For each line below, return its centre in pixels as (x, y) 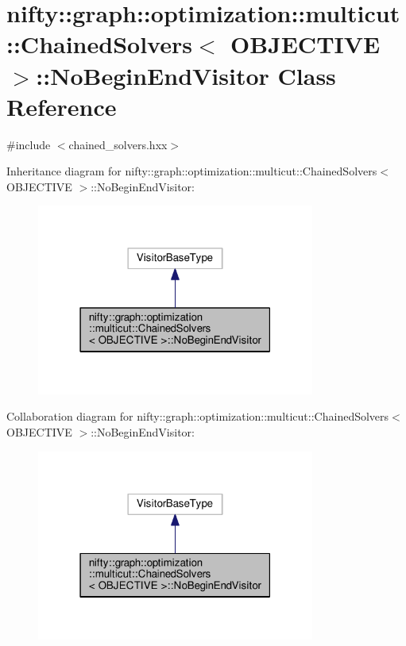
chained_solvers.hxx (118, 144)
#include (29, 144)
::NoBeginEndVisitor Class (186, 75)
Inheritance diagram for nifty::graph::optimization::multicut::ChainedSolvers (192, 171)
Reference (62, 106)
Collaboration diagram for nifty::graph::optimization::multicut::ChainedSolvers (198, 416)
